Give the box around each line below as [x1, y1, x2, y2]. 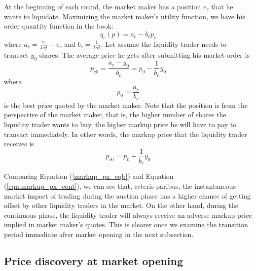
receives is [4, 138, 34, 149]
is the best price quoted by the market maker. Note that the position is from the [4, 100, 248, 110]
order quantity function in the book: [4, 21, 113, 31]
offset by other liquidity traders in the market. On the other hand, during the [4, 200, 238, 210]
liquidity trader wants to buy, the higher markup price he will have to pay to [4, 119, 237, 130]
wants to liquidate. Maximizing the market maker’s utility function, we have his [4, 11, 245, 21]
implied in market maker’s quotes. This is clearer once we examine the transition [4, 219, 248, 230]
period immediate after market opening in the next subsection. [4, 229, 194, 239]
